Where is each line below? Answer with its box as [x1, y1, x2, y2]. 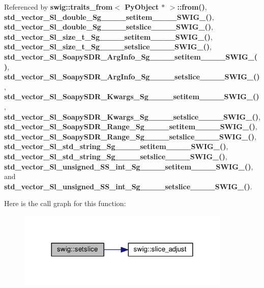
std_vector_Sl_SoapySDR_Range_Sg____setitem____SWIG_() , [4, 121, 257, 132]
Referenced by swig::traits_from [4, 2, 113, 12]
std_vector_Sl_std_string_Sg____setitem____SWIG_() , [4, 141, 228, 152]
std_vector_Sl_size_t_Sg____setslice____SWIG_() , [4, 41, 212, 52]
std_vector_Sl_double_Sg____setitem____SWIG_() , [4, 11, 214, 22]
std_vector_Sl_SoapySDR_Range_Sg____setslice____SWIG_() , [4, 131, 256, 141]
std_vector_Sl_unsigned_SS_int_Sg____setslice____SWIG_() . [4, 181, 252, 191]
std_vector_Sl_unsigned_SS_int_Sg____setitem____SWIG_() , [4, 161, 253, 171]
